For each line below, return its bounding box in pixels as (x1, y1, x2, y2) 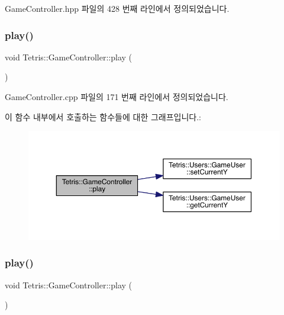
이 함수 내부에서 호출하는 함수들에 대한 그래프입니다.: (5, 110, 201, 123)
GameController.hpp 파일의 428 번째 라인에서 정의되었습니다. (5, 2, 230, 14)
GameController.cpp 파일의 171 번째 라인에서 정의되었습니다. (5, 91, 228, 102)
